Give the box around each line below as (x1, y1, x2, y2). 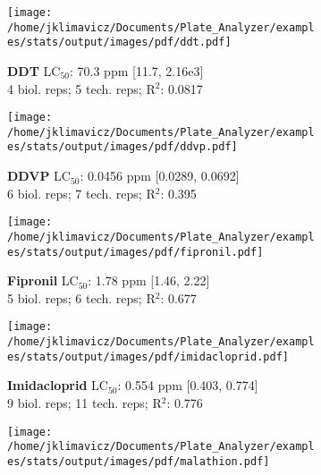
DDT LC (7, 61, 61, 80)
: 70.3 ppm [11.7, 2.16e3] (70, 61, 204, 80)
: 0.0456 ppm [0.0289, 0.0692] (80, 166, 240, 185)
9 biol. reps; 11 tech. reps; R (7, 394, 162, 412)
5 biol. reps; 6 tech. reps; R (7, 288, 156, 307)
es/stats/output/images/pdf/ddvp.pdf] (7, 140, 238, 154)
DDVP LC (7, 166, 71, 185)
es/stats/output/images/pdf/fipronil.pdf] (7, 245, 264, 259)
